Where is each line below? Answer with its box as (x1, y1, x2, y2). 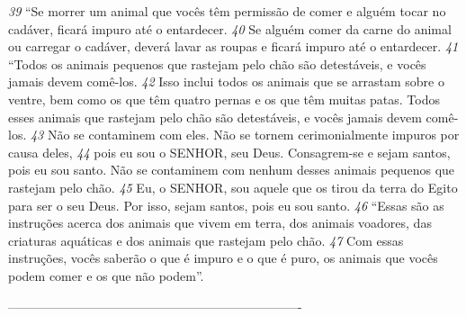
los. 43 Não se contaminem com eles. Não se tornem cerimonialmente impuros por (8, 125, 460, 144)
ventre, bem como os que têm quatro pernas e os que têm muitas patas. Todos (8, 89, 441, 108)
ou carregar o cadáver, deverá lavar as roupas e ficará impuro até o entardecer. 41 (8, 37, 459, 56)
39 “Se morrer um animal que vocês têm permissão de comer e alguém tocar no (8, 2, 446, 20)
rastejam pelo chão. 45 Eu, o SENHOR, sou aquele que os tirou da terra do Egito (8, 177, 458, 196)
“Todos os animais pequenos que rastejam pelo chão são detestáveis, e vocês (8, 54, 426, 73)
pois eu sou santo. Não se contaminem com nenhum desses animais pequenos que (8, 160, 455, 179)
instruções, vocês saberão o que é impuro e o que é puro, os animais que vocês (8, 248, 438, 267)
